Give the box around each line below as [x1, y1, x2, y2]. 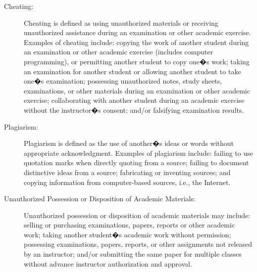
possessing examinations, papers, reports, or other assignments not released [24, 239, 253, 249]
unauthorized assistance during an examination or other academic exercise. [24, 27, 251, 38]
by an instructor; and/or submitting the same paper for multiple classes [24, 249, 242, 259]
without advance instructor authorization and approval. [24, 258, 192, 269]
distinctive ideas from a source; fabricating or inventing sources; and [24, 167, 231, 177]
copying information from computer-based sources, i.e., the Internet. [24, 177, 231, 187]
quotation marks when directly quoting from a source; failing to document [24, 157, 249, 168]
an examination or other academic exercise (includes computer [24, 46, 213, 57]
